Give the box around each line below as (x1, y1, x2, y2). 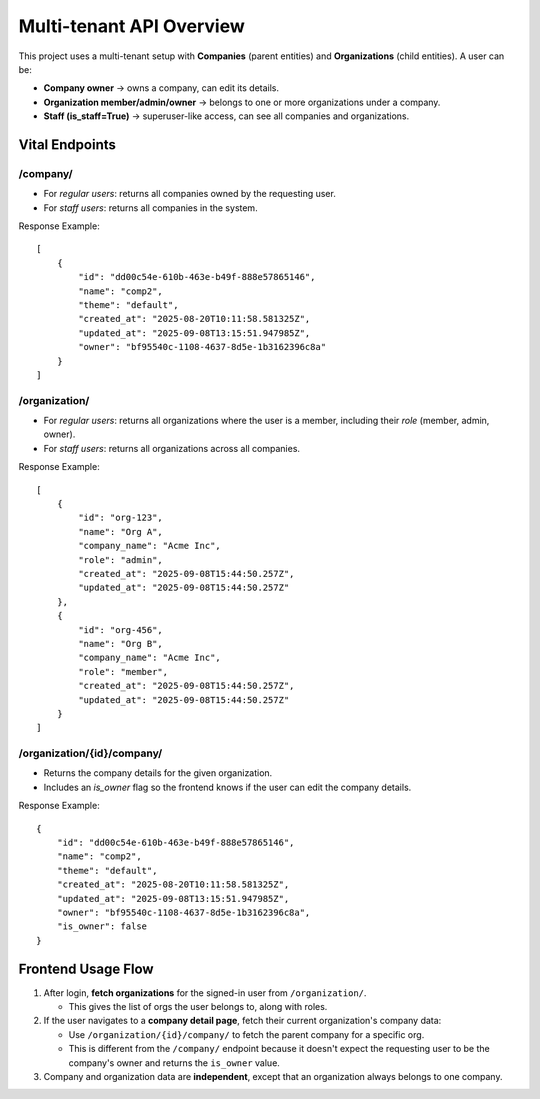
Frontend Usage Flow (18, 960, 154, 977)
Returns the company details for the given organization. (43, 767, 273, 779)
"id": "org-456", (78, 624, 164, 635)
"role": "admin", (78, 554, 164, 565)
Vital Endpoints (18, 136, 117, 153)
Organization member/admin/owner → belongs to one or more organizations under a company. (43, 96, 441, 108)
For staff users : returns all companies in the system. (43, 201, 259, 214)
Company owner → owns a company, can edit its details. (43, 82, 280, 94)
